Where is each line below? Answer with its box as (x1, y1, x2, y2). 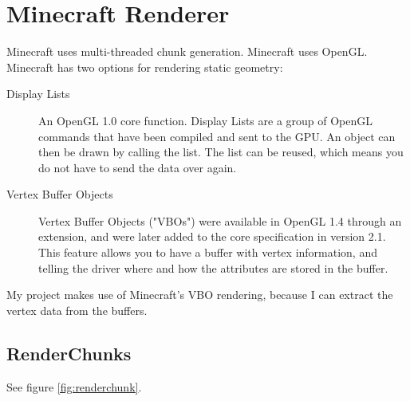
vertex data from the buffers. (6, 301, 148, 318)
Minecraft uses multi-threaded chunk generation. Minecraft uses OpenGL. (6, 43, 368, 60)
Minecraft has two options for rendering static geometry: (6, 58, 283, 75)
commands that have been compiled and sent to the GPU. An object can (38, 128, 396, 144)
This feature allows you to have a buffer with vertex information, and (38, 244, 377, 261)
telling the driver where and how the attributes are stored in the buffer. (38, 259, 388, 276)
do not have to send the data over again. (38, 159, 237, 175)
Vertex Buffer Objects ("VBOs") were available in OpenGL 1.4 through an (38, 212, 402, 229)
